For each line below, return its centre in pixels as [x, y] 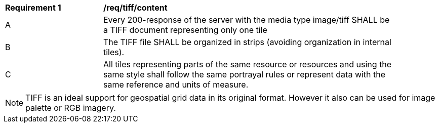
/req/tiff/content [135, 8]
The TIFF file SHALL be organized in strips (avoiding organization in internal [247, 42]
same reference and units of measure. [176, 84]
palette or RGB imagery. [71, 108]
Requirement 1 [33, 8]
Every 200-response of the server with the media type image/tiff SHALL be [247, 20]
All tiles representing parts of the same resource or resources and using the [248, 64]
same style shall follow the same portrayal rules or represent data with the [245, 74]
